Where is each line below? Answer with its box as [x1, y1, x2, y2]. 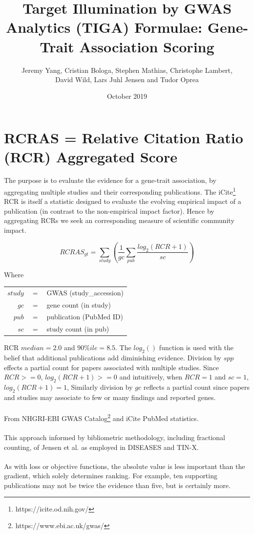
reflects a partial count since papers [143, 382, 250, 392]
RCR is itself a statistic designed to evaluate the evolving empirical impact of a [4, 196, 241, 206]
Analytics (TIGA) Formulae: [5, 17, 202, 37]
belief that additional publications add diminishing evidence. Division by [4, 353, 222, 363]
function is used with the [159, 342, 234, 353]
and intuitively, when [119, 372, 183, 382]
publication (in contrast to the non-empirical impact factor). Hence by [4, 205, 214, 216]
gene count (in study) [46, 299, 111, 310]
